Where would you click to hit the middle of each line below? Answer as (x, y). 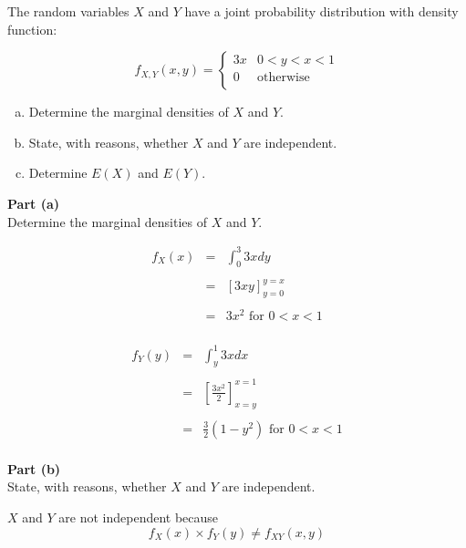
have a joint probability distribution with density (321, 11)
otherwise (284, 78)
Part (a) (33, 203)
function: (32, 29)
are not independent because (139, 517)
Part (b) (34, 468)
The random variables (68, 11)
